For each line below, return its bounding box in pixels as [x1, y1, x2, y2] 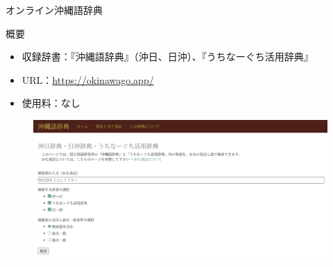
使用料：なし [22, 96, 80, 110]
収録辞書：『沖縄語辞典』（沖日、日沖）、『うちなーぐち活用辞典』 [22, 49, 314, 64]
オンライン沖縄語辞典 [6, 3, 103, 17]
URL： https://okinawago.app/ [22, 72, 154, 87]
